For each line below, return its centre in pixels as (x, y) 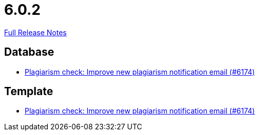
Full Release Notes (35, 32)
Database (29, 52)
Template (29, 92)
